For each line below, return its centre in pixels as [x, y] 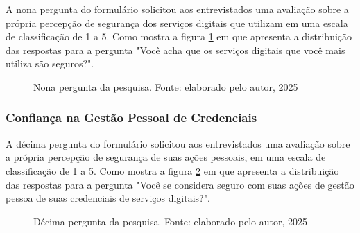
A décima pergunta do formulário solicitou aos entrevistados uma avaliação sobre [178, 143]
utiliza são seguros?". [50, 63]
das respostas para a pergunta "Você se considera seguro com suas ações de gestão [180, 184]
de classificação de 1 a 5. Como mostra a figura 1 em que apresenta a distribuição [179, 36]
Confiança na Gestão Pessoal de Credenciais [131, 118]
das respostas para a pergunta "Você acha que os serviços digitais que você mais [175, 50]
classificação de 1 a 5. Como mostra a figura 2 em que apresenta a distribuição [172, 170]
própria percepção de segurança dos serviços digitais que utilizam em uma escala [177, 23]
